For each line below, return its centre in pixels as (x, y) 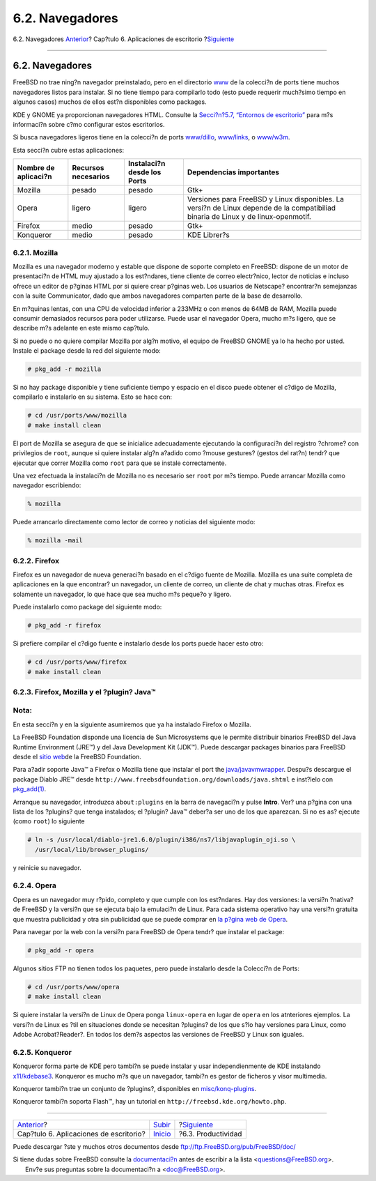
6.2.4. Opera (35, 885)
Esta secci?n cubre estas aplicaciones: (69, 150)
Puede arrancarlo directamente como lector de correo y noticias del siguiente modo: (134, 522)
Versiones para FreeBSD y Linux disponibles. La (266, 199)
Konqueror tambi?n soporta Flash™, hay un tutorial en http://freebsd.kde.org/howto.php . (150, 1102)
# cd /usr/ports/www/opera (73, 987)
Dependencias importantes (233, 172)
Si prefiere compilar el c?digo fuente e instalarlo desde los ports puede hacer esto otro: (138, 643)
